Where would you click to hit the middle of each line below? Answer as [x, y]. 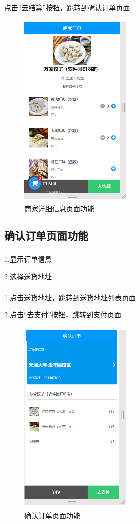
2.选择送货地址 [28, 276]
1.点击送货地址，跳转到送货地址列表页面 [70, 297]
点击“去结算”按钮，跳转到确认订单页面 [67, 7]
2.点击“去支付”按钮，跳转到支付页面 [63, 314]
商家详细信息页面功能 [59, 208]
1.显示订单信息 [28, 259]
